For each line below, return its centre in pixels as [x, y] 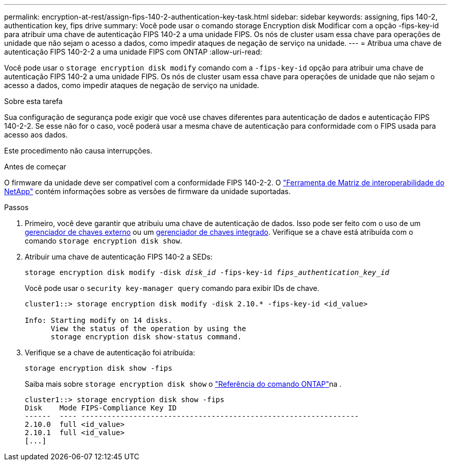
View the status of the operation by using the [148, 329]
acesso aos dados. [36, 135]
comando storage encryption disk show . [103, 241]
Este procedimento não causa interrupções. [78, 151]
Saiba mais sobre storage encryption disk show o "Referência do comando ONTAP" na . [183, 384]
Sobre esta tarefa [33, 101]
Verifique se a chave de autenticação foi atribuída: [110, 352]
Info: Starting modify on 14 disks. [99, 320]
